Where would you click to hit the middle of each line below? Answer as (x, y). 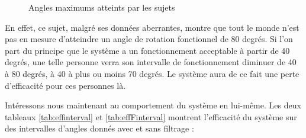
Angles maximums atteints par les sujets (102, 7)
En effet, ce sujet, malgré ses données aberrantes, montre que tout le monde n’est (152, 27)
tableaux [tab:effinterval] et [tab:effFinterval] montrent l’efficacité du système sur (151, 116)
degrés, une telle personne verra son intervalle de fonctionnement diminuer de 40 (151, 62)
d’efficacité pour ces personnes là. (65, 85)
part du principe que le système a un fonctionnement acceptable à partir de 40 (147, 50)
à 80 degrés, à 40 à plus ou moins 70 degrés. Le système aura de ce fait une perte (152, 73)
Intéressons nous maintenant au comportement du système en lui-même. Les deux (153, 105)
